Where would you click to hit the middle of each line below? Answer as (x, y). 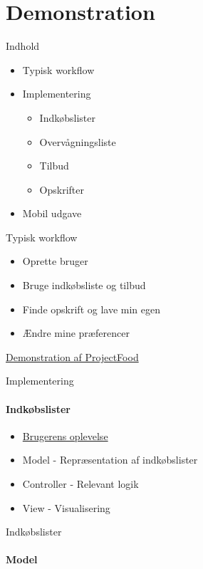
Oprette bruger (55, 261)
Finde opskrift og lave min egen (91, 309)
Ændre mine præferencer (76, 333)
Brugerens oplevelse (65, 435)
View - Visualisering (66, 507)
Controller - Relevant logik (80, 484)
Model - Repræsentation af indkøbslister (110, 460)
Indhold (23, 46)
